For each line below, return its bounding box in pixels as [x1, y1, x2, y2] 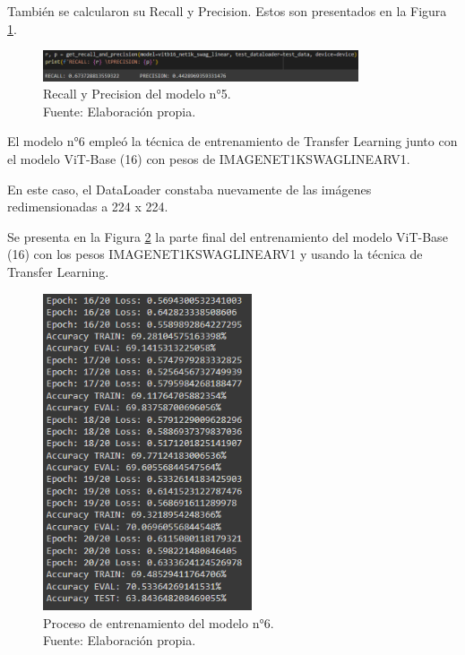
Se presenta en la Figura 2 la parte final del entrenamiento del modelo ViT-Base [7, 227, 448, 246]
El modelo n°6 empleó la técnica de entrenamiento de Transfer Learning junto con [7, 132, 458, 151]
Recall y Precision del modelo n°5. [43, 84, 231, 103]
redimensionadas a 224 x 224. [7, 197, 168, 216]
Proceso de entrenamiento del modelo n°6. [43, 613, 274, 632]
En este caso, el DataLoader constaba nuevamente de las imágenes [7, 179, 372, 198]
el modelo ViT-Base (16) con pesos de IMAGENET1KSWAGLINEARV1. [7, 149, 410, 168]
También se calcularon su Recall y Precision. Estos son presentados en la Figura [7, 2, 447, 20]
